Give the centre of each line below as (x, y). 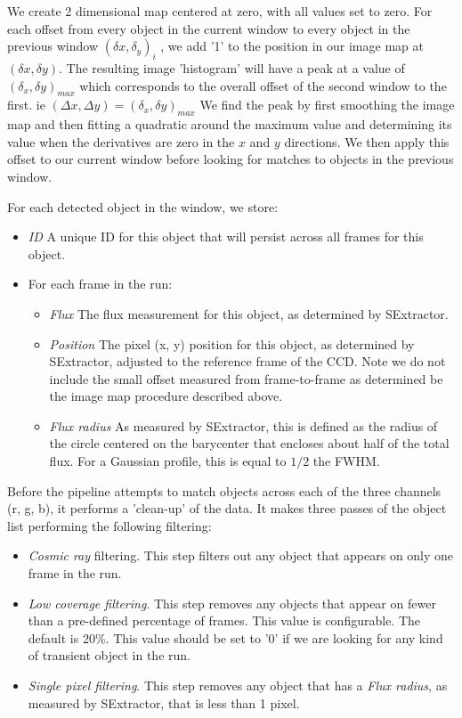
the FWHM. (346, 461)
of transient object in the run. (109, 655)
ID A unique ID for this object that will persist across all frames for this (226, 237)
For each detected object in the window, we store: (143, 206)
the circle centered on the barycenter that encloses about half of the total (249, 443)
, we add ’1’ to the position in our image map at (292, 46)
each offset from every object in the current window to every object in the (209, 28)
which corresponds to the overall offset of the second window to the (263, 85)
